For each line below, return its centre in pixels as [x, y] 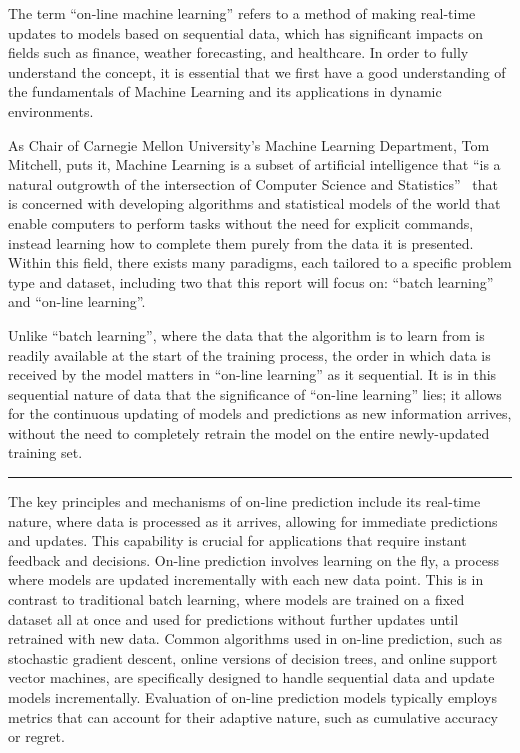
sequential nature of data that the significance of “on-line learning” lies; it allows [255, 393]
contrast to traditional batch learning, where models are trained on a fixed [236, 599]
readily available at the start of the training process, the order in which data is [249, 354]
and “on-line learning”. [77, 301]
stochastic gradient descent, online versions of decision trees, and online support [253, 657]
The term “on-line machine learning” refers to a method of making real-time [242, 13]
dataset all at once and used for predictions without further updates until [233, 618]
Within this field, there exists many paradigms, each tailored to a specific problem [260, 262]
